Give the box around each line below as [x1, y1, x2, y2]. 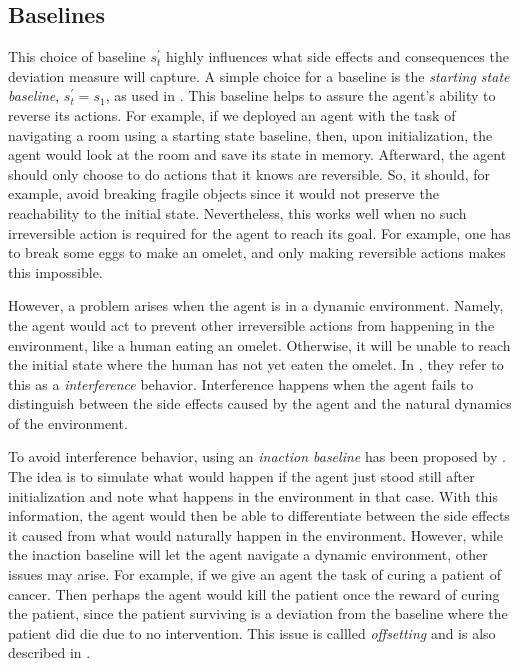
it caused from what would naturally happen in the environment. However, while [8, 524, 503, 545]
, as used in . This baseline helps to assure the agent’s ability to [105, 85, 496, 106]
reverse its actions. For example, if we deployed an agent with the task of [8, 104, 456, 125]
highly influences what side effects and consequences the [166, 46, 509, 67]
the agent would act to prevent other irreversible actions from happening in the [8, 314, 495, 335]
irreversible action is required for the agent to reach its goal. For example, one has [8, 222, 511, 243]
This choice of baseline [8, 46, 146, 67]
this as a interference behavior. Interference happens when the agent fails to [8, 373, 474, 394]
